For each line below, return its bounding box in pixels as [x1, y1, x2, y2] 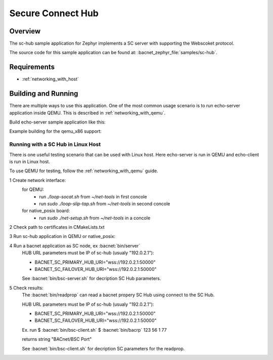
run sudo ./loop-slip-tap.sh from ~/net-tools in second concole [39, 201, 170, 207]
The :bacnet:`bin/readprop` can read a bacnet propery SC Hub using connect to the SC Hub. [22, 292, 215, 298]
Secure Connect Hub [9, 8, 99, 19]
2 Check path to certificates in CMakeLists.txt [9, 224, 105, 230]
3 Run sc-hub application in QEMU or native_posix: [9, 233, 116, 239]
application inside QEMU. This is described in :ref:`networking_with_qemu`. [9, 109, 166, 116]
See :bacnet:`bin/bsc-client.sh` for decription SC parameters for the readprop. [22, 345, 185, 351]
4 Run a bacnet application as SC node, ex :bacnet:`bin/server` [9, 243, 141, 249]
